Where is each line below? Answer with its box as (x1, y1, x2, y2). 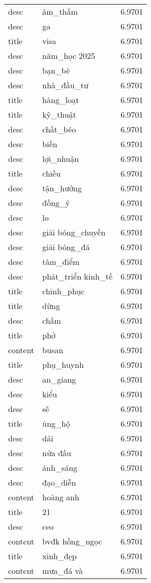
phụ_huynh (42, 359, 84, 370)
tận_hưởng (42, 182, 82, 194)
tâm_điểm (42, 256, 80, 267)
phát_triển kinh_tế (42, 270, 112, 282)
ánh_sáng (42, 462, 78, 473)
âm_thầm (42, 6, 78, 17)
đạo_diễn (42, 476, 76, 488)
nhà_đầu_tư (42, 79, 89, 91)
